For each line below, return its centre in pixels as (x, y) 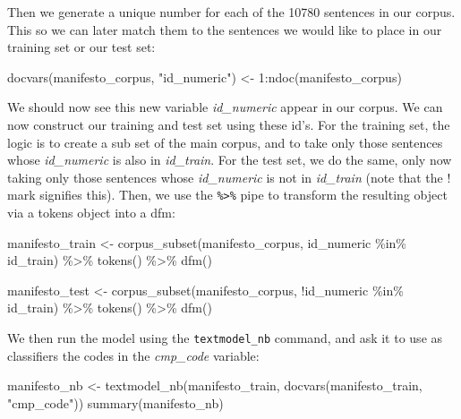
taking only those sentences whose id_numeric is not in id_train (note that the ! (229, 177)
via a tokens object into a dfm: (91, 212)
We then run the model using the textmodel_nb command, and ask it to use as (225, 337)
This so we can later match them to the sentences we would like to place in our (225, 29)
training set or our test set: (81, 47)
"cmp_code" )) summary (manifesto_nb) (115, 402)
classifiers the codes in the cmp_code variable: (133, 355)
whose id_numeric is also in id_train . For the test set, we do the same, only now (230, 160)
